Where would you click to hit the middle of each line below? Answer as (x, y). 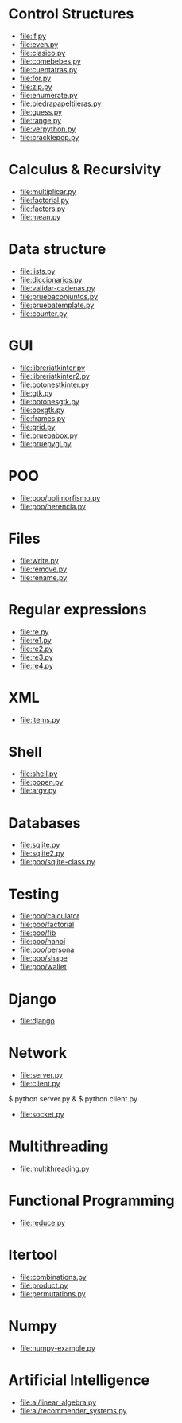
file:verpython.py (48, 129)
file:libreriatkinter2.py (54, 376)
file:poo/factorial (47, 925)
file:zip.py (36, 86)
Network (38, 1053)
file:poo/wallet (43, 967)
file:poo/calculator (50, 916)
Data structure (57, 250)
